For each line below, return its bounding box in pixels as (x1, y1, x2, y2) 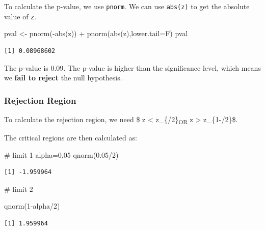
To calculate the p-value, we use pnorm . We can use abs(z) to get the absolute (4, 1, 250, 11)
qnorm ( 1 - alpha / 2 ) (4, 200, 60, 211)
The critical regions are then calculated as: (4, 132, 137, 143)
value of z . (4, 11, 37, 21)
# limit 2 (4, 183, 33, 194)
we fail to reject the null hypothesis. (4, 72, 122, 83)
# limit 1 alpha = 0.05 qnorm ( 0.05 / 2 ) (4, 149, 119, 160)
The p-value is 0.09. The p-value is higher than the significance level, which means (4, 62, 261, 73)
